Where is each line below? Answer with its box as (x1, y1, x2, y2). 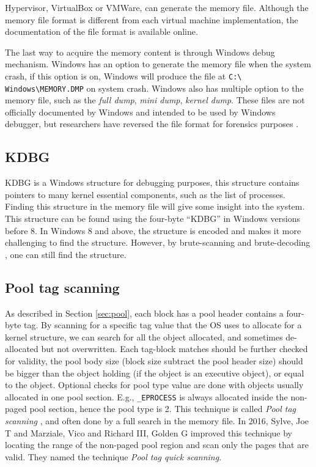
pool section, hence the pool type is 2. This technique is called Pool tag (29, 402, 296, 415)
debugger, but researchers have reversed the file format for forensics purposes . (5, 117, 299, 130)
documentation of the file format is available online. (5, 25, 198, 38)
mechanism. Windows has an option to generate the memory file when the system (5, 57, 311, 70)
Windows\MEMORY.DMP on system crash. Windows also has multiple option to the (5, 81, 304, 94)
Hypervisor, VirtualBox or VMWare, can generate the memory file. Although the (5, 1, 309, 13)
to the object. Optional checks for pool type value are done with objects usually (5, 378, 304, 391)
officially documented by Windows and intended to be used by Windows (5, 105, 276, 118)
